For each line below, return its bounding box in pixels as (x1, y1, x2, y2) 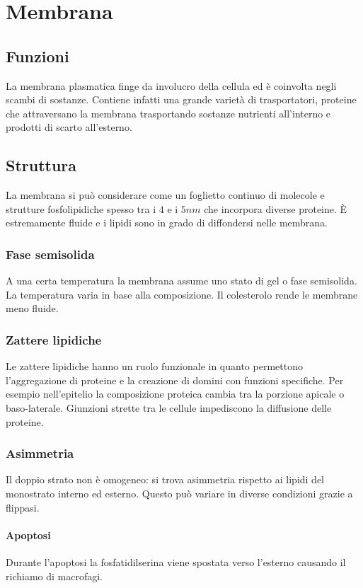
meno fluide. (6, 301, 59, 316)
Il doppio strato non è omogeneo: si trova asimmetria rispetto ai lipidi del (6, 472, 325, 487)
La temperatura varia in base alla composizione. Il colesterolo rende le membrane (6, 287, 358, 301)
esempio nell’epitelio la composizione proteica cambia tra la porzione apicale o (6, 386, 345, 401)
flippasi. (6, 500, 40, 514)
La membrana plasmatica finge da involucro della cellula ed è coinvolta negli (6, 78, 337, 93)
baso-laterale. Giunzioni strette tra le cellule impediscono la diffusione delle (6, 400, 332, 415)
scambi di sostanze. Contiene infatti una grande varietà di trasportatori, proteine (6, 92, 357, 107)
